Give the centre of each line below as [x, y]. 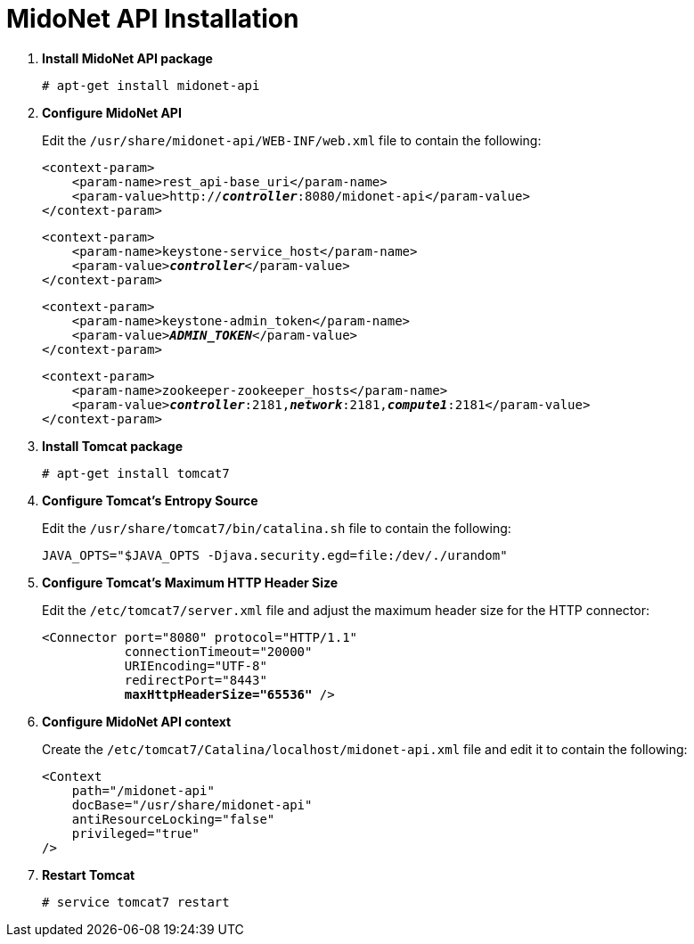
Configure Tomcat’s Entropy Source [150, 500]
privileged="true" [136, 833]
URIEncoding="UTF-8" [196, 665]
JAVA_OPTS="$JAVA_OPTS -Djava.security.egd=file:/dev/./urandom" [275, 555]
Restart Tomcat [89, 874]
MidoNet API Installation [153, 19]
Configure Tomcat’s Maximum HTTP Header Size [190, 582]
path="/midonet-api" [143, 790]
